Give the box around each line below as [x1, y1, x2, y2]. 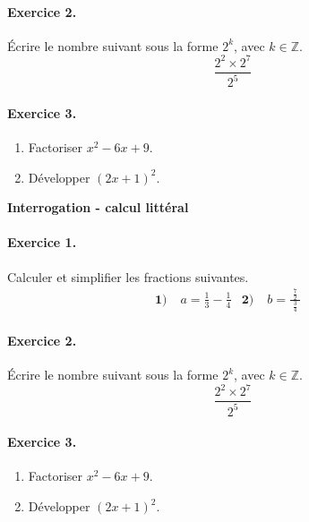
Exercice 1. [7, 233, 77, 252]
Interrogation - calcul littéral [7, 198, 189, 217]
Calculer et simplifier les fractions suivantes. [7, 267, 249, 286]
